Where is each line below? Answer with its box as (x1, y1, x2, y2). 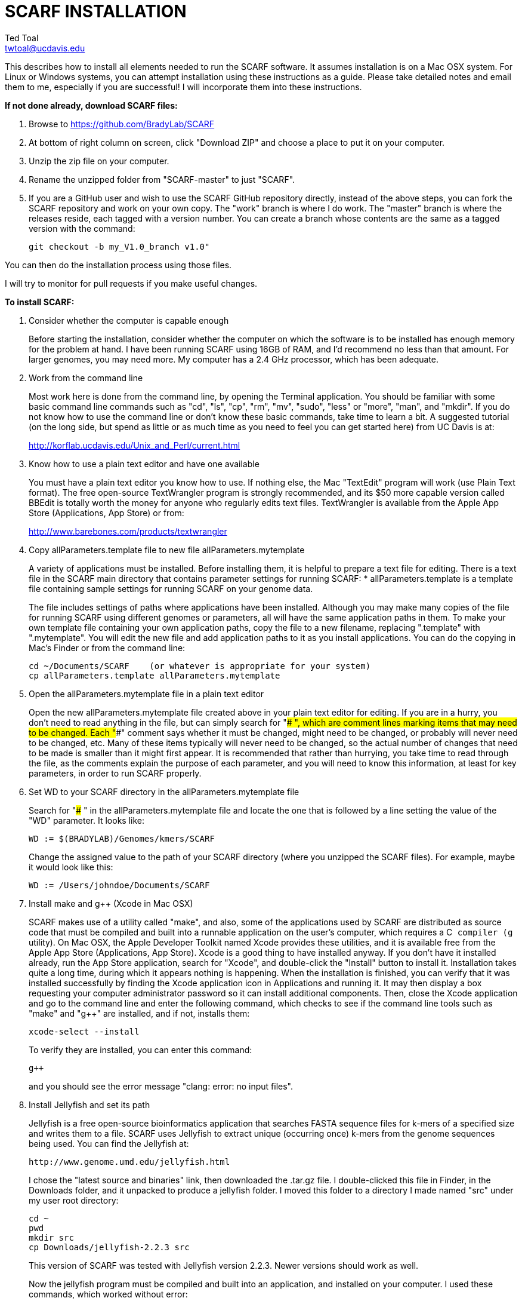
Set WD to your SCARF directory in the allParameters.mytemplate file (29, 786, 299, 797)
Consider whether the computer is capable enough (29, 315, 229, 326)
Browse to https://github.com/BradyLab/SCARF (29, 118, 215, 129)
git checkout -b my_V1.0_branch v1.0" (29, 241, 210, 251)
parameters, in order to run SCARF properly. (29, 768, 202, 778)
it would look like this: (29, 861, 113, 872)
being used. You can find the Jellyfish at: (29, 1138, 189, 1149)
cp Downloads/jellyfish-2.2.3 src (29, 1242, 190, 1252)
